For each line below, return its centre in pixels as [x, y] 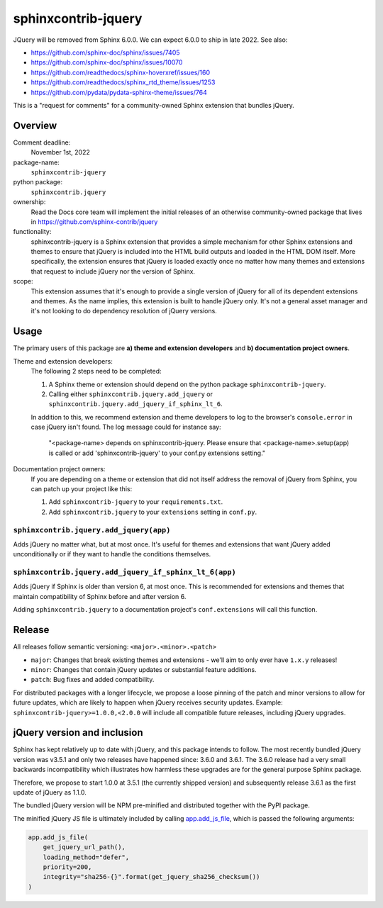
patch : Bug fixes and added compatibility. [93, 680]
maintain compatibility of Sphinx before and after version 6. [100, 596]
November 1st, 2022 [60, 152]
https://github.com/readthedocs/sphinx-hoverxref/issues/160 [121, 72]
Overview [35, 125]
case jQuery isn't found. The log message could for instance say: [126, 427]
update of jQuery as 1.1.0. [50, 792]
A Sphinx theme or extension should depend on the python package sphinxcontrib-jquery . [187, 384]
